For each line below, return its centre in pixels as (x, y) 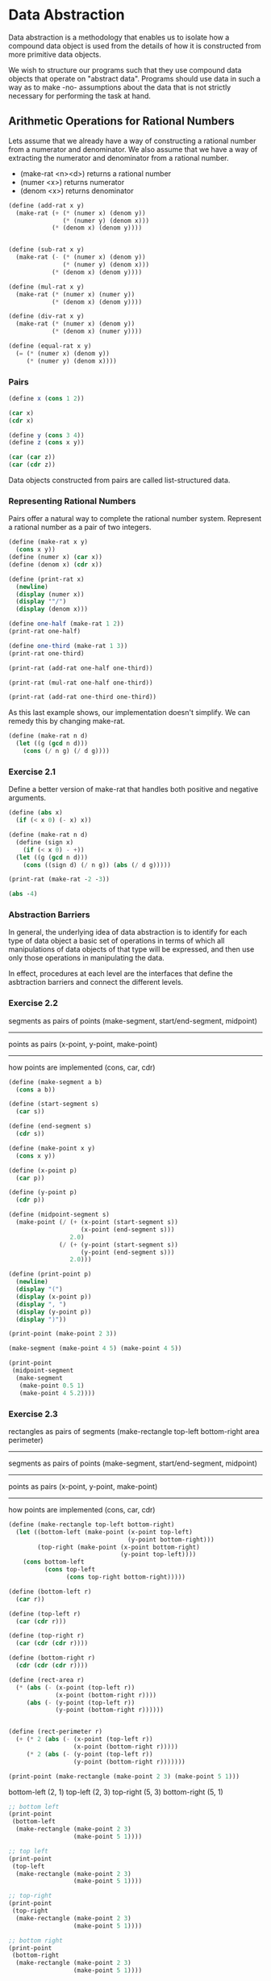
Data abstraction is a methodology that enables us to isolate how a (119, 37)
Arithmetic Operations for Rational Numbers (122, 122)
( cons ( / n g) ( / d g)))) (67, 751)
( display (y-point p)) (54, 1312)
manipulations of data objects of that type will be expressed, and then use (131, 949)
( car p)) (30, 1178)
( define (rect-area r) (46, 1680)
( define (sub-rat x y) (46, 250)
